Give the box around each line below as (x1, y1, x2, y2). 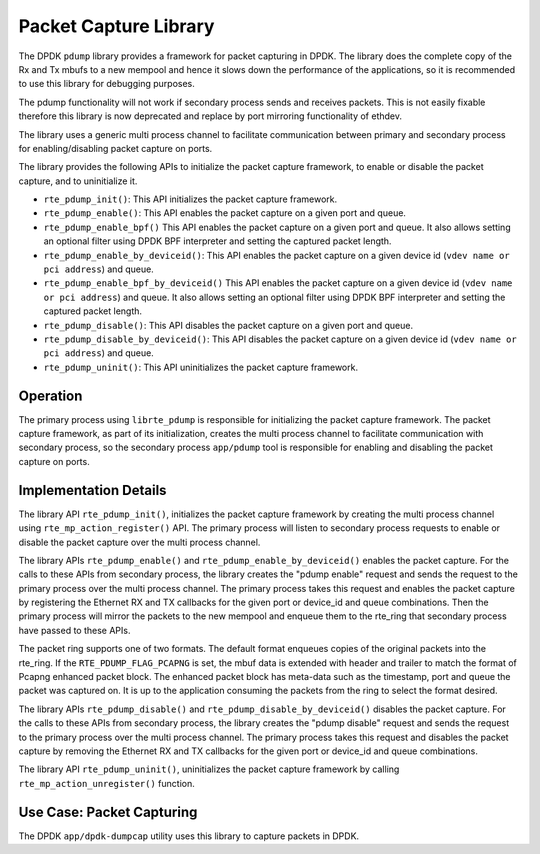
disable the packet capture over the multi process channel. (18, 536, 261, 548)
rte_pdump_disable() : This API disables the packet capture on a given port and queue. (43, 319, 414, 331)
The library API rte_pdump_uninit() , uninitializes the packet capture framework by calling (18, 763, 400, 775)
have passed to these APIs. (18, 624, 131, 636)
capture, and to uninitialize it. (18, 175, 138, 187)
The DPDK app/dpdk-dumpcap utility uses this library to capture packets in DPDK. (18, 830, 360, 842)
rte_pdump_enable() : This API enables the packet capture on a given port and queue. (43, 207, 407, 219)
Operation (18, 387, 83, 404)
